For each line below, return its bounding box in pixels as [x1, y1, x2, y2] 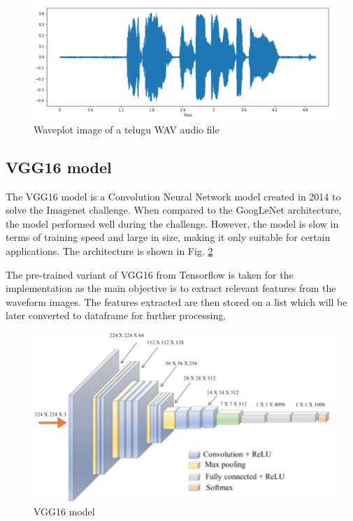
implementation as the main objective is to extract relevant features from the [6, 281, 336, 295]
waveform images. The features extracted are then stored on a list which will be [6, 294, 347, 309]
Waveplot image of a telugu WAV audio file [34, 122, 219, 136]
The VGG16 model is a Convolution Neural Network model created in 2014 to [6, 189, 341, 203]
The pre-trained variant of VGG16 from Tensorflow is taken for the [6, 267, 294, 281]
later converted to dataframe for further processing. [6, 308, 226, 323]
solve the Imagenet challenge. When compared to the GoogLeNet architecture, [6, 203, 342, 217]
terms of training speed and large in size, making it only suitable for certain [6, 230, 331, 244]
